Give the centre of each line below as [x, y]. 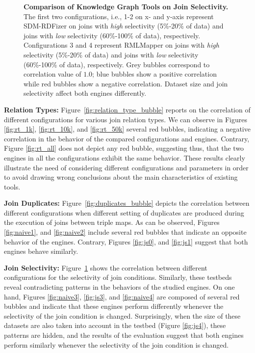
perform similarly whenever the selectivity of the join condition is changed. [116, 344]
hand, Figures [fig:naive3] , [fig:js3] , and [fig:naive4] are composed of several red [122, 296]
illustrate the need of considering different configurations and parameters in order [126, 167]
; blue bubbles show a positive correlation [154, 74]
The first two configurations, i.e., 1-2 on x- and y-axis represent [119, 16]
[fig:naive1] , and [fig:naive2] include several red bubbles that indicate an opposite [125, 232]
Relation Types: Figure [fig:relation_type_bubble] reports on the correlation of [127, 109]
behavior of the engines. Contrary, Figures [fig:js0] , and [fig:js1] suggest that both [126, 241]
